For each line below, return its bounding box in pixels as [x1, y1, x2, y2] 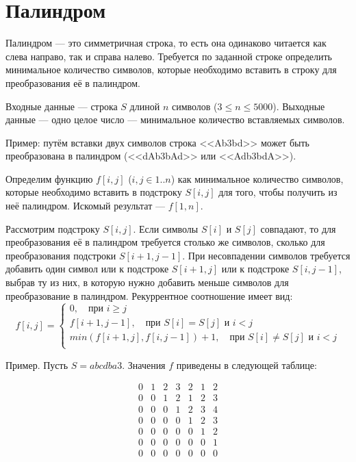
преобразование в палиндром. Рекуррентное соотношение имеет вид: [5, 288, 293, 303]
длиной [129, 99, 160, 113]
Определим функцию [5, 171, 93, 185]
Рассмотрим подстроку [5, 221, 100, 235]
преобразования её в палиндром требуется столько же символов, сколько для [5, 235, 325, 249]
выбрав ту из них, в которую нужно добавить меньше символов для [5, 275, 289, 290]
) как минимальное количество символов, [170, 171, 344, 185]
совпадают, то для [260, 221, 336, 235]
